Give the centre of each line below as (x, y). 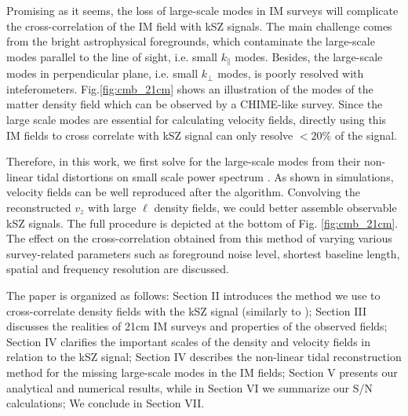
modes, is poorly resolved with (291, 73)
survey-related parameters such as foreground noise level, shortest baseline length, (203, 253)
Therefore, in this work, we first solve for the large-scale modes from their (184, 161)
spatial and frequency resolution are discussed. (118, 269)
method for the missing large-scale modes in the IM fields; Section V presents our (202, 372)
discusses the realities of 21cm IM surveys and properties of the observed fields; (197, 326)
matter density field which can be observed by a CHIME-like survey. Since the (195, 104)
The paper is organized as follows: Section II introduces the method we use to (193, 295)
